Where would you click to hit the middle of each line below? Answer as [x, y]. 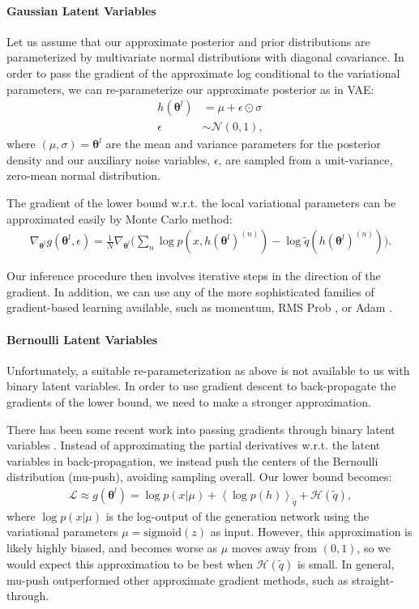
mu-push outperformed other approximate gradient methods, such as [177, 579]
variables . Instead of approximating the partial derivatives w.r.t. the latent [194, 445]
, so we [374, 547]
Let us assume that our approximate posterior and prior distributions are [188, 41]
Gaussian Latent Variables [81, 10]
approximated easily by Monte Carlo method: [120, 218]
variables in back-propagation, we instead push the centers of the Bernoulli [192, 460]
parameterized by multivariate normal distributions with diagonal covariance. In [205, 57]
